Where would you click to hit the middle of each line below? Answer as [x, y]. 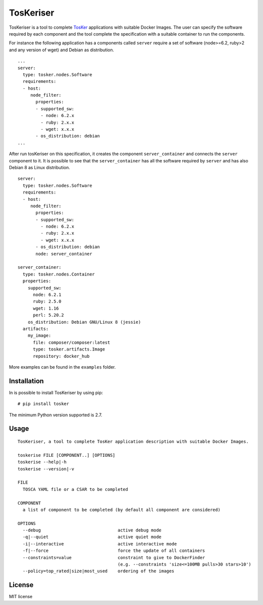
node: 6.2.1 [47, 295]
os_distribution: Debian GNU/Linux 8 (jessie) [84, 322]
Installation [26, 381]
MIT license [21, 597]
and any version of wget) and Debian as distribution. [62, 50]
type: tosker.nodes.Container [59, 274]
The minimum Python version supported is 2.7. [56, 415]
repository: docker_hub [61, 356]
